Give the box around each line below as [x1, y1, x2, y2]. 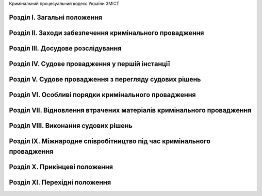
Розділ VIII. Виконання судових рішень [9, 121, 133, 130]
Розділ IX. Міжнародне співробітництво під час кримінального [9, 137, 211, 145]
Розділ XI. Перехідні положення [9, 178, 111, 186]
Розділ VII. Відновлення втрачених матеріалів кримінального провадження [9, 106, 252, 114]
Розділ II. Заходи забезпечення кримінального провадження [9, 29, 204, 37]
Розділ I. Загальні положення [9, 13, 102, 21]
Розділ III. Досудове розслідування [9, 44, 122, 52]
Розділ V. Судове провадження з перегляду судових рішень [9, 75, 201, 83]
